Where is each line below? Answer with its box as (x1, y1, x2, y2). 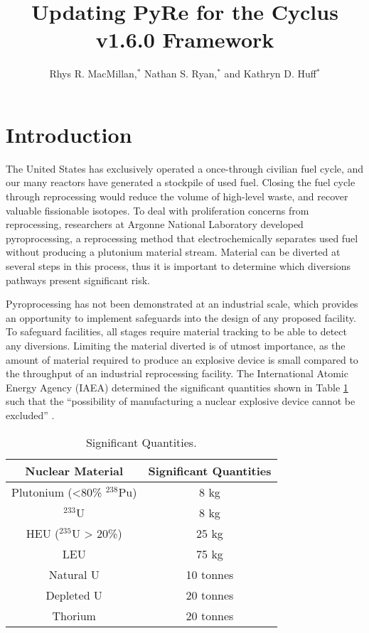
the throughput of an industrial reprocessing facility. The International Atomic (6, 366, 348, 381)
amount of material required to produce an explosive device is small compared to (6, 352, 358, 367)
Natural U (48, 566, 100, 583)
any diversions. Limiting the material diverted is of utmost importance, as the (6, 337, 346, 352)
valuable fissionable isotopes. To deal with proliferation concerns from (6, 202, 309, 217)
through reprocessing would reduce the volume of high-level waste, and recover (6, 189, 348, 204)
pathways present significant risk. (6, 272, 150, 287)
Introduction (6, 119, 132, 148)
